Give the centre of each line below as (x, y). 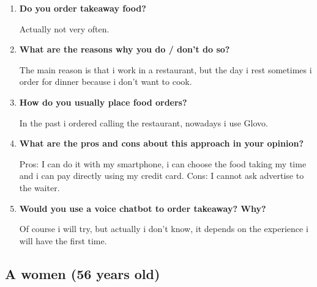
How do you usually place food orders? (103, 102)
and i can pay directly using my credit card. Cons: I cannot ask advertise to (162, 176)
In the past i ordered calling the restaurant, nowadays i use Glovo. (144, 122)
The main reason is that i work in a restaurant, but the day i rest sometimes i (166, 69)
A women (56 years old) (83, 273)
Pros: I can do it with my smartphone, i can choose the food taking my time (163, 163)
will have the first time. (63, 240)
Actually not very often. (64, 28)
